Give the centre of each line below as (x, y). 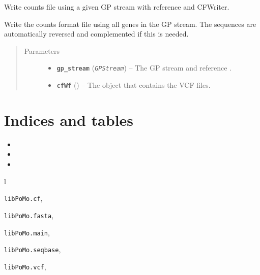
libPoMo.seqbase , (33, 249)
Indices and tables (69, 119)
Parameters (42, 50)
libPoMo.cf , (23, 198)
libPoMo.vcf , (25, 266)
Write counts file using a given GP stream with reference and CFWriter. (117, 7)
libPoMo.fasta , (29, 215)
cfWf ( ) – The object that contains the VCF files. (134, 85)
